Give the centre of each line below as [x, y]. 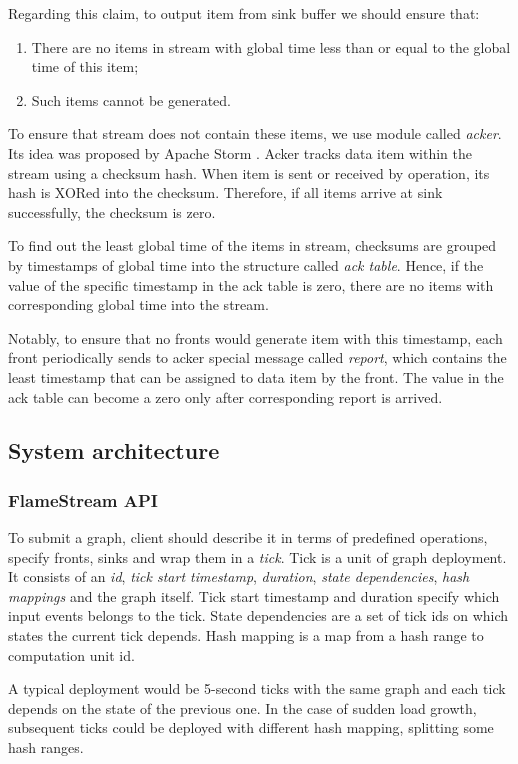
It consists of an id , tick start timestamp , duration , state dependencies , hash [239, 576]
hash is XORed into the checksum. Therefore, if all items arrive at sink [225, 192]
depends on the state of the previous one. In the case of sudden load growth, [242, 707]
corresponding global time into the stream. [138, 304]
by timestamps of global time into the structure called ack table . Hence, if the [246, 264]
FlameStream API [83, 499]
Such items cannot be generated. [131, 99]
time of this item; [85, 66]
